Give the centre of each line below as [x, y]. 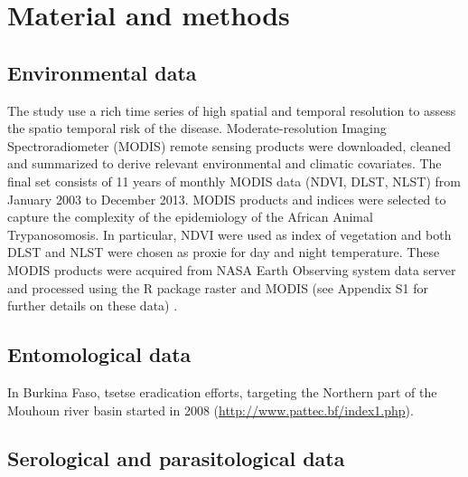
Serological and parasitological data [176, 458]
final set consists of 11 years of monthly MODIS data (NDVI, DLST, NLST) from [234, 181]
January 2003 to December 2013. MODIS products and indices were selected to [227, 199]
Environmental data [102, 72]
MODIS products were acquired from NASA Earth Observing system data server [232, 269]
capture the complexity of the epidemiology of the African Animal [190, 217]
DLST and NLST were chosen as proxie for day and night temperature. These [224, 252]
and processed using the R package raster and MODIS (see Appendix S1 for [218, 287]
